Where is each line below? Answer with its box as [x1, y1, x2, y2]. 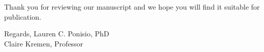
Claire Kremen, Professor [4, 38, 84, 48]
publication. [4, 11, 42, 22]
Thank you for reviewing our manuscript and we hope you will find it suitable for [4, 2, 260, 12]
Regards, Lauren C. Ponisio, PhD [4, 28, 110, 39]
